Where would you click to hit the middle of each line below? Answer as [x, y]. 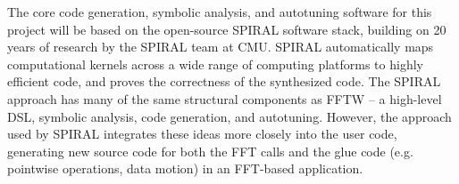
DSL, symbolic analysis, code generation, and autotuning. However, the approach [229, 116]
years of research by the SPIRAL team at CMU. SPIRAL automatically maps [221, 47]
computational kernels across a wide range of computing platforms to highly [215, 64]
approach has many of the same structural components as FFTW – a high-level [225, 98]
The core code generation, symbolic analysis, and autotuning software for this [220, 12]
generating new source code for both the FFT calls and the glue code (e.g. [210, 151]
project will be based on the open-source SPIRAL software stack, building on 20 [227, 29]
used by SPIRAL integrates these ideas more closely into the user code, [202, 134]
